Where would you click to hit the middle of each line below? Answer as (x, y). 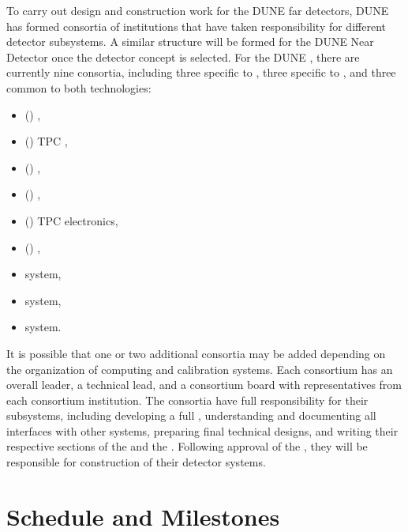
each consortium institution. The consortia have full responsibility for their (187, 400)
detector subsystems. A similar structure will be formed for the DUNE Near (190, 42)
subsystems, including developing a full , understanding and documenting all (191, 415)
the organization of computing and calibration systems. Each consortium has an (200, 369)
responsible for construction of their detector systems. (136, 462)
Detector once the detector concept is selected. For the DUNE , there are (183, 57)
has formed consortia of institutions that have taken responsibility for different (196, 26)
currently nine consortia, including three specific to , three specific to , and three (201, 72)
